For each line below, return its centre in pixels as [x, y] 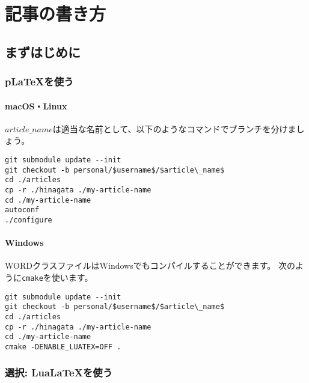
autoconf [22, 210]
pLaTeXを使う [39, 81]
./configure [29, 220]
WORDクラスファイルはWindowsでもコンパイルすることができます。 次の [150, 265]
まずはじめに [43, 51]
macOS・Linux [36, 106]
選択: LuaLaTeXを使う [59, 372]
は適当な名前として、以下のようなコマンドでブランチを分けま [174, 128]
